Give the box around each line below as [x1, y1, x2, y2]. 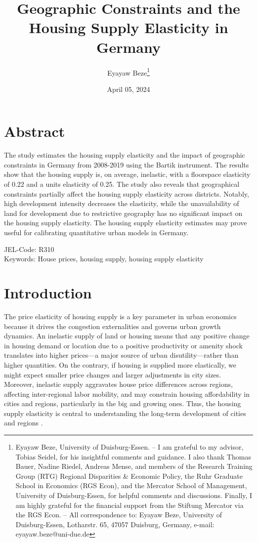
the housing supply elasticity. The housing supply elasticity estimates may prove [4, 217, 247, 228]
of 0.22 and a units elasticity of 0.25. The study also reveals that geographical [4, 179, 240, 189]
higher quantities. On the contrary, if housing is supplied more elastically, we [4, 359, 236, 370]
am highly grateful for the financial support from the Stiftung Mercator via [15, 500, 244, 510]
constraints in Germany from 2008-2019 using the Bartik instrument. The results [4, 159, 249, 169]
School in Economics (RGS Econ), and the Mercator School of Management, [15, 480, 247, 491]
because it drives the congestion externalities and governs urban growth [4, 321, 221, 331]
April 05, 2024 [107, 83, 150, 94]
